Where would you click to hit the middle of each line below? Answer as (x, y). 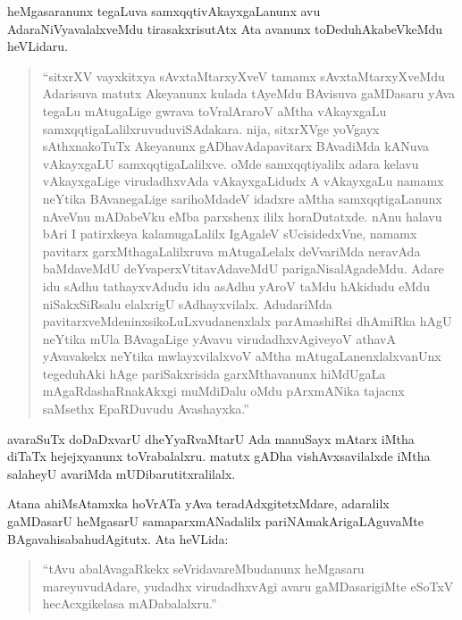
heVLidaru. (38, 46)
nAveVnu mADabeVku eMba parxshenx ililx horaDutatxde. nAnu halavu (242, 216)
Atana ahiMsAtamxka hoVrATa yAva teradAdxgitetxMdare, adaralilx (198, 503)
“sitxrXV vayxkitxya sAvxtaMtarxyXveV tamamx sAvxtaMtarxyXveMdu (244, 75)
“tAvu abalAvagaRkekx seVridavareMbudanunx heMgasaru (203, 569)
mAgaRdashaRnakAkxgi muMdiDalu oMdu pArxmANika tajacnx (223, 391)
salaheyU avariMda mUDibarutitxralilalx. (122, 473)
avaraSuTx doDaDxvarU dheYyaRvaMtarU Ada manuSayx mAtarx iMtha (211, 438)
